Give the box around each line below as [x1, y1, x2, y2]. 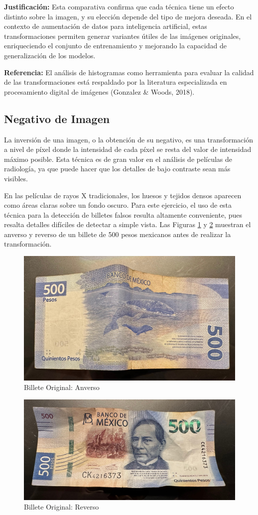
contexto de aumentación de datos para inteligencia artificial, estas [4, 21, 207, 31]
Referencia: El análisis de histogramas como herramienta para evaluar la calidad [4, 67, 254, 77]
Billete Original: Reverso [24, 502, 99, 512]
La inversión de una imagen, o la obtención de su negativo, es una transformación [4, 134, 253, 144]
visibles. [4, 173, 28, 183]
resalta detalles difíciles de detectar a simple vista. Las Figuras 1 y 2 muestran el [4, 219, 251, 230]
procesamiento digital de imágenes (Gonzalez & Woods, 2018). [4, 86, 195, 97]
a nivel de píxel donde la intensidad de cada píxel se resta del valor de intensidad [4, 144, 252, 154]
